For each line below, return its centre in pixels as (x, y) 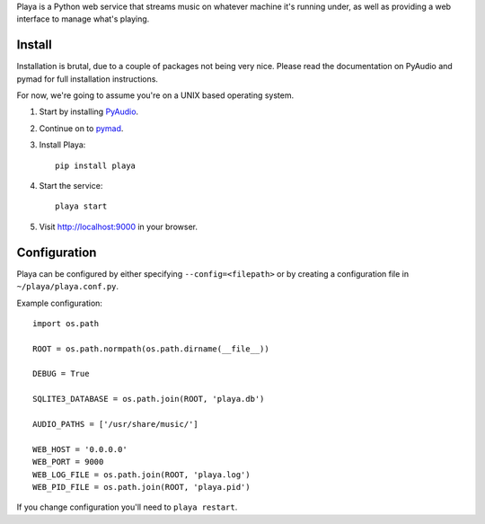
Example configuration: (60, 303)
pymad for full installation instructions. (88, 79)
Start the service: (71, 186)
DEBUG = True (61, 374)
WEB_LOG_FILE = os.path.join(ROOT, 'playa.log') (141, 475)
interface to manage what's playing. (83, 19)
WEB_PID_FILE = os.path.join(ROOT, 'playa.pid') (141, 487)
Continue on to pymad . (81, 128)
